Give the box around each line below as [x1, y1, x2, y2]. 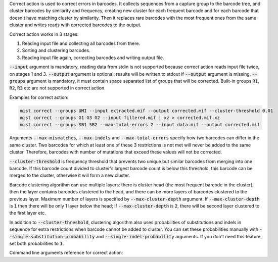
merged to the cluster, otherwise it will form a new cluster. [9, 172, 130, 179]
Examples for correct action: [9, 94, 69, 100]
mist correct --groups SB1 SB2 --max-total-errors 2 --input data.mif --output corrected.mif [20, 122, 260, 128]
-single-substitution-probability [9, 234, 95, 239]
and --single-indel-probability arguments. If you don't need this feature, [96, 233, 262, 239]
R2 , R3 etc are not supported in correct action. [9, 85, 106, 91]
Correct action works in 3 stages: [9, 31, 79, 37]
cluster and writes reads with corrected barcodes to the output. [9, 22, 142, 28]
